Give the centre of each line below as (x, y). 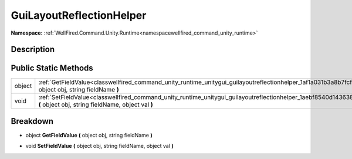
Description (33, 50)
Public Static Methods (52, 68)
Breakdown (32, 121)
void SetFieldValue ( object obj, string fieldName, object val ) (100, 146)
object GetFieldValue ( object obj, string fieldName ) (89, 135)
